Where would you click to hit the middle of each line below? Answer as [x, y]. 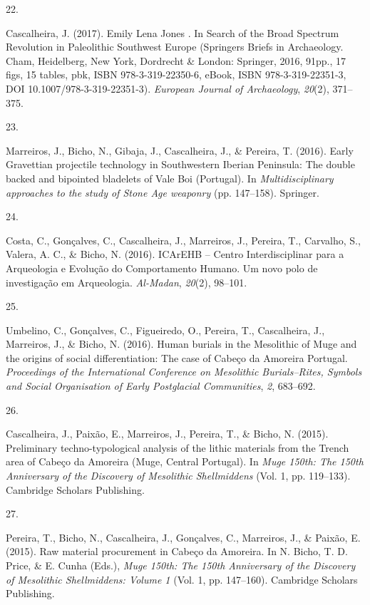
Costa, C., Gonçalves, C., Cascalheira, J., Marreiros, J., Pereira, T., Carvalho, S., [183, 240]
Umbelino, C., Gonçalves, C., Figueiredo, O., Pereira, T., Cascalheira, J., [165, 330]
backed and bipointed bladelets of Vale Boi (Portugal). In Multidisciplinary [170, 178]
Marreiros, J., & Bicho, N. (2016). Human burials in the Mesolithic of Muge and [181, 344]
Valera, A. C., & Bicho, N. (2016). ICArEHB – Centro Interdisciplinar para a [175, 254]
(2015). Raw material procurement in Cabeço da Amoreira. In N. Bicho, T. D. [177, 551]
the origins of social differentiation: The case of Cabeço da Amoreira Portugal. [177, 357]
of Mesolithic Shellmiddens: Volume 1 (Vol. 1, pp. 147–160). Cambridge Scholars [182, 579]
